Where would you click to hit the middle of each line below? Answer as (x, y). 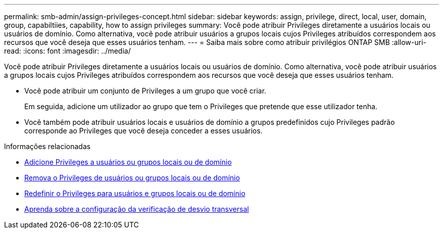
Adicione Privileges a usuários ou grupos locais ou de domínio (128, 162)
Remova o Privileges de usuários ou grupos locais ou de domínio (132, 178)
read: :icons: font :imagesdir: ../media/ (68, 51)
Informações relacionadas (47, 146)
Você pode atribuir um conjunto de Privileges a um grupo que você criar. (145, 91)
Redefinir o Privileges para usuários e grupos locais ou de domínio (135, 193)
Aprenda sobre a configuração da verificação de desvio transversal (137, 209)
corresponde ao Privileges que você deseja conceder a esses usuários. (144, 131)
